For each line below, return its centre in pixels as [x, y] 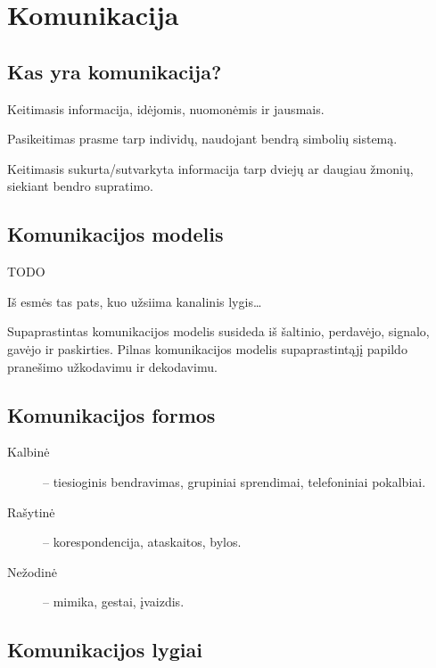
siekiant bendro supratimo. [80, 186]
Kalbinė [29, 452]
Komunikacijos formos [111, 414]
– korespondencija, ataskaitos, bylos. [142, 542]
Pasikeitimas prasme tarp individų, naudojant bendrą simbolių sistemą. [202, 139]
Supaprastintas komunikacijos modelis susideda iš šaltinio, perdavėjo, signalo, [218, 331]
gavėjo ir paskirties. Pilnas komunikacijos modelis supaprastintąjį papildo [207, 348]
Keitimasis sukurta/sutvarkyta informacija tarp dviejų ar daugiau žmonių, [210, 168]
